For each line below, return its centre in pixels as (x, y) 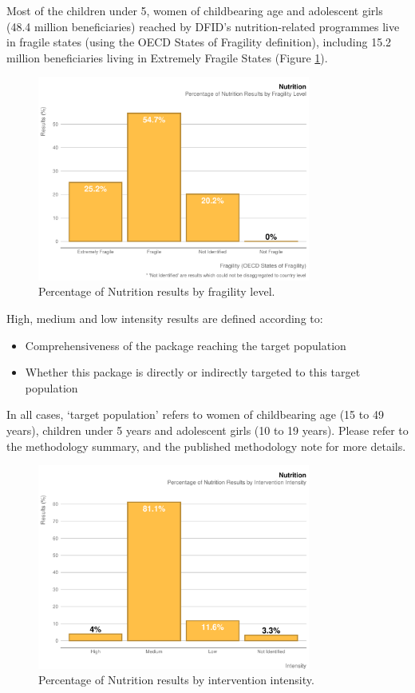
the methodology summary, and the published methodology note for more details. (206, 446)
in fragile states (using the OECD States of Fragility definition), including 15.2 (199, 42)
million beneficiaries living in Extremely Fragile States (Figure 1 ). (167, 57)
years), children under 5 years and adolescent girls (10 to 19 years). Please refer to (207, 430)
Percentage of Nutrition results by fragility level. (157, 291)
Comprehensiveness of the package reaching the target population (186, 345)
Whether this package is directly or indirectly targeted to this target (193, 372)
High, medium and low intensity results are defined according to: (165, 318)
